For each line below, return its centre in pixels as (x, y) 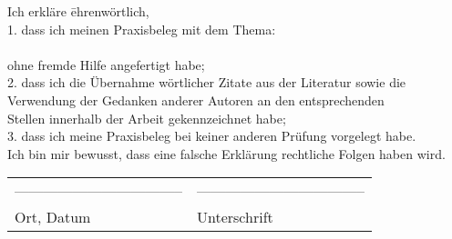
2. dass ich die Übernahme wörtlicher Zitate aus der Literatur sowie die (207, 82)
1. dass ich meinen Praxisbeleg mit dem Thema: (142, 29)
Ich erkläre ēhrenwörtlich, (78, 11)
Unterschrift (235, 217)
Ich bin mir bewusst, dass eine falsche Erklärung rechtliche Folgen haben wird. (226, 153)
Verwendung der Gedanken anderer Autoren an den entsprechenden (196, 100)
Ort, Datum (53, 217)
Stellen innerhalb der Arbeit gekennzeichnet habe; (147, 118)
